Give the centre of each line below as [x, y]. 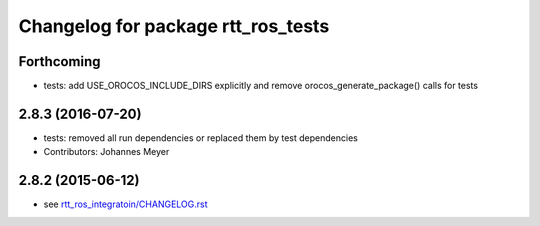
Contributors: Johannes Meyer [106, 152]
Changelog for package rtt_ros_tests [174, 26]
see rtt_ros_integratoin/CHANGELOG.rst [126, 204]
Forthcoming [59, 61]
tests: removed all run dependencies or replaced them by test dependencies [201, 137]
